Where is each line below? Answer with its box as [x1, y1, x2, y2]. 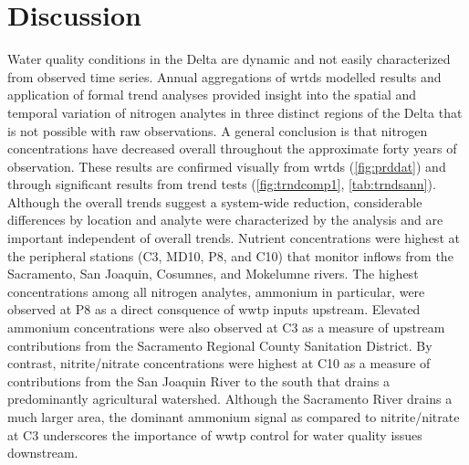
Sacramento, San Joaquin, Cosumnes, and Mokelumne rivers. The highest [7, 264, 419, 283]
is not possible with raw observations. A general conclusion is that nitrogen [7, 121, 428, 140]
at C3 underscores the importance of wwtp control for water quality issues [7, 425, 422, 444]
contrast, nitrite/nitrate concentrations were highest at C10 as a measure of [7, 354, 431, 373]
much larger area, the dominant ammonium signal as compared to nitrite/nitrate [7, 407, 460, 426]
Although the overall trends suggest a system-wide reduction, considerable [7, 192, 422, 211]
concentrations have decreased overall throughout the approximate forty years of [7, 139, 457, 158]
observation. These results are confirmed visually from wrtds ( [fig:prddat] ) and [7, 156, 446, 175]
